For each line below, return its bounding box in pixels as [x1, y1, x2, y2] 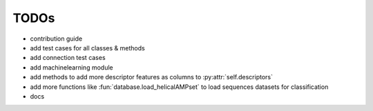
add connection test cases [30, 54, 106, 62]
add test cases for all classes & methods [30, 43, 145, 52]
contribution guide [30, 34, 83, 43]
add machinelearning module [30, 63, 113, 72]
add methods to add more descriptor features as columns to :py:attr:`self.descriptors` [30, 73, 273, 81]
